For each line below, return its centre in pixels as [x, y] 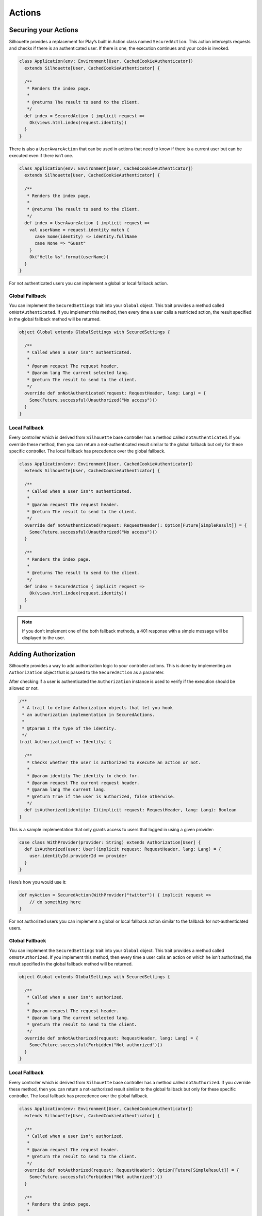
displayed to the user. [44, 638]
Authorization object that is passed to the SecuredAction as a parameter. [87, 672]
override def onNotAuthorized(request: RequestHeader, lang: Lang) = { [111, 1038]
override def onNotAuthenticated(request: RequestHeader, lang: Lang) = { [115, 393]
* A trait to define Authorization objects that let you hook [98, 708]
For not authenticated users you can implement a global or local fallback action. [89, 283]
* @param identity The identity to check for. [83, 776]
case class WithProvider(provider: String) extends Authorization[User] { [110, 842]
